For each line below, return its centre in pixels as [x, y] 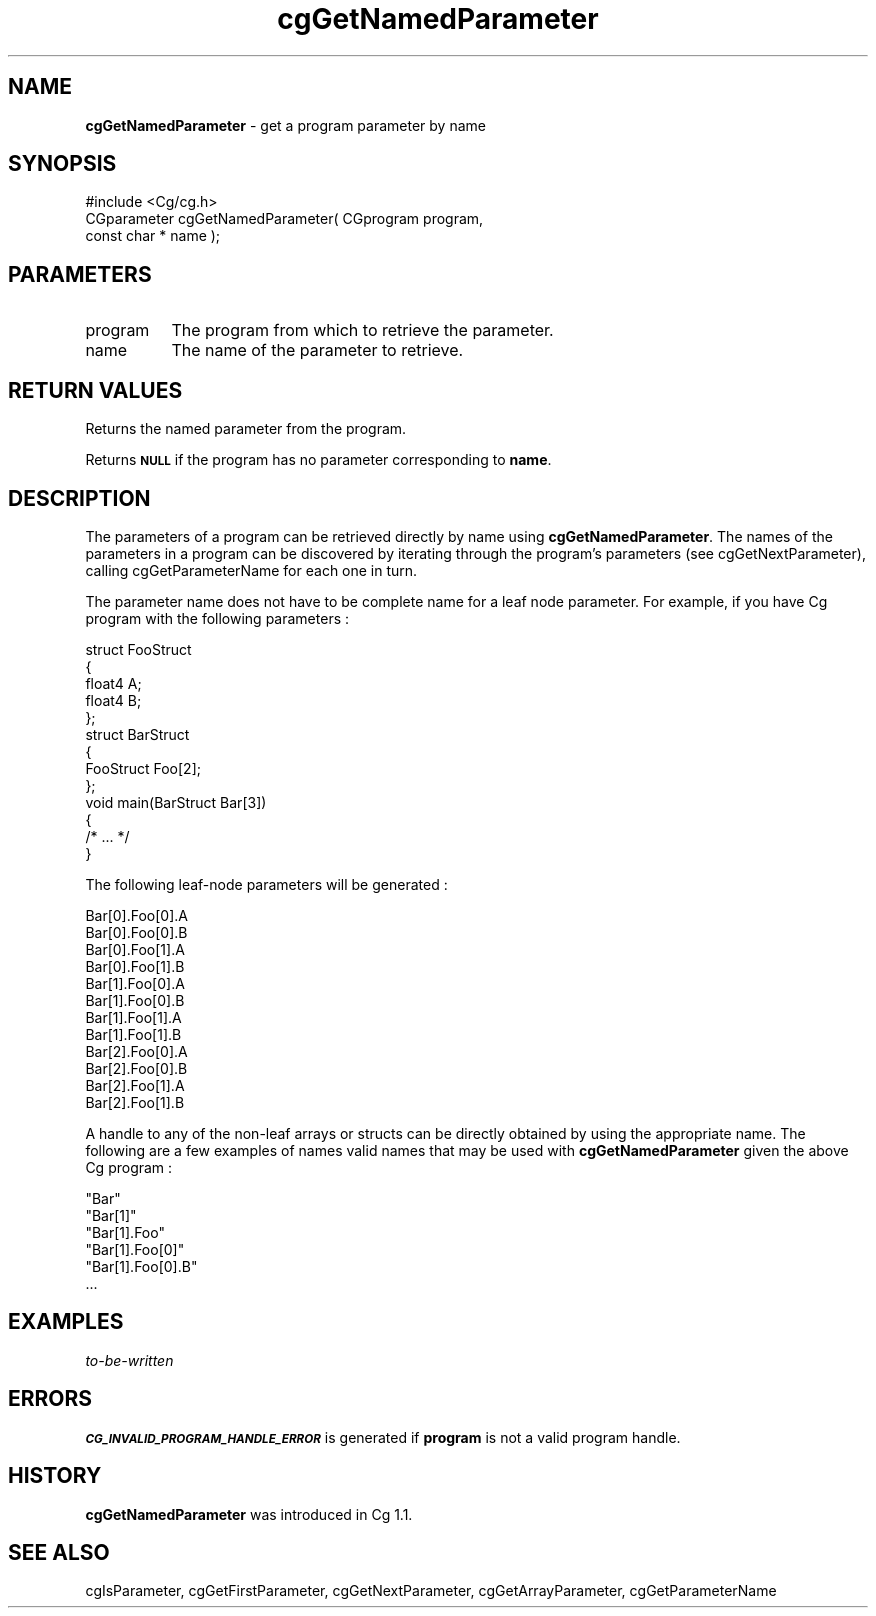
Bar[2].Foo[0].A [136, 1051]
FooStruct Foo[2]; [143, 768]
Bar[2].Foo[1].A [135, 1085]
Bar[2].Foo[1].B [135, 1102]
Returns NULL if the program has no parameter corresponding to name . [318, 460]
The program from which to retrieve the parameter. [362, 330]
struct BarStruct [137, 734]
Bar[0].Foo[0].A [136, 915]
